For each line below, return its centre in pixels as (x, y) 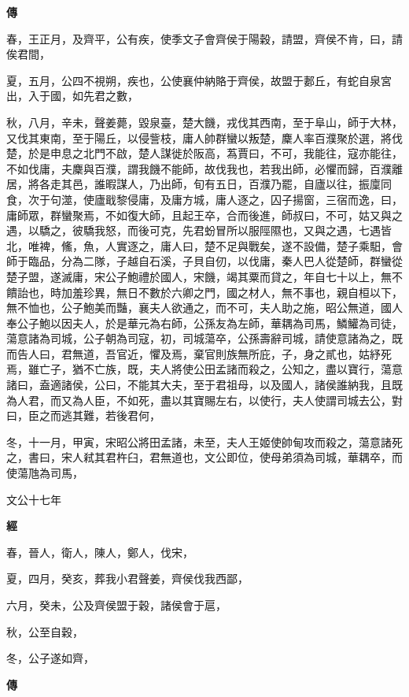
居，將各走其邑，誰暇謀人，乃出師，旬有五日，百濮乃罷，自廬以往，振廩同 (199, 184)
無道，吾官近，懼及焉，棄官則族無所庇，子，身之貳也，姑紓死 (232, 353)
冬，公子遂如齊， (50, 658)
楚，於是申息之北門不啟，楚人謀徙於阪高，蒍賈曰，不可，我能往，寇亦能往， (204, 153)
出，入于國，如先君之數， (72, 96)
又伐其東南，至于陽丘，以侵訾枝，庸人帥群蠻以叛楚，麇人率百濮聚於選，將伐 (204, 137)
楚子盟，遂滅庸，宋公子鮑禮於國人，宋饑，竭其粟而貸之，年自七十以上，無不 (204, 276)
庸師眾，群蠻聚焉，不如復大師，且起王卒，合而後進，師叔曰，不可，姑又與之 (204, 215)
